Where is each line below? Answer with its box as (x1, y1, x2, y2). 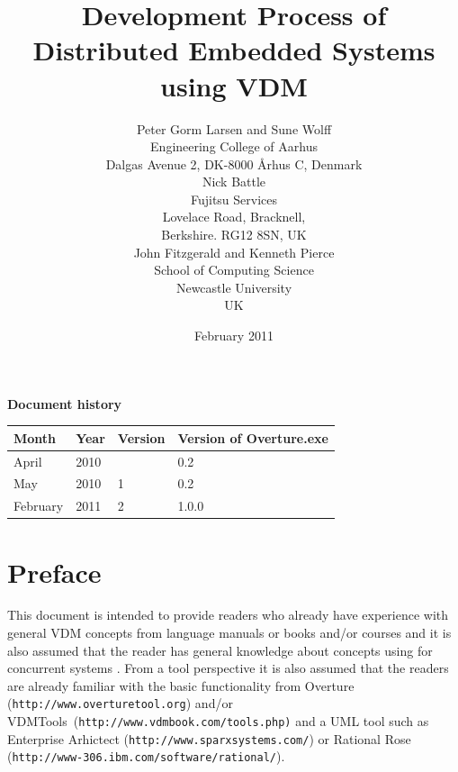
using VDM (160, 67, 308, 104)
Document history (7, 394, 122, 413)
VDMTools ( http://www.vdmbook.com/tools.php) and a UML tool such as (7, 712, 429, 731)
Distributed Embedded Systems (32, 32, 436, 68)
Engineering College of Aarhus (150, 137, 318, 156)
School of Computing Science (154, 260, 314, 279)
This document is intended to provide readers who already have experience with (7, 605, 449, 624)
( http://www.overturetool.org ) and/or (7, 694, 233, 713)
